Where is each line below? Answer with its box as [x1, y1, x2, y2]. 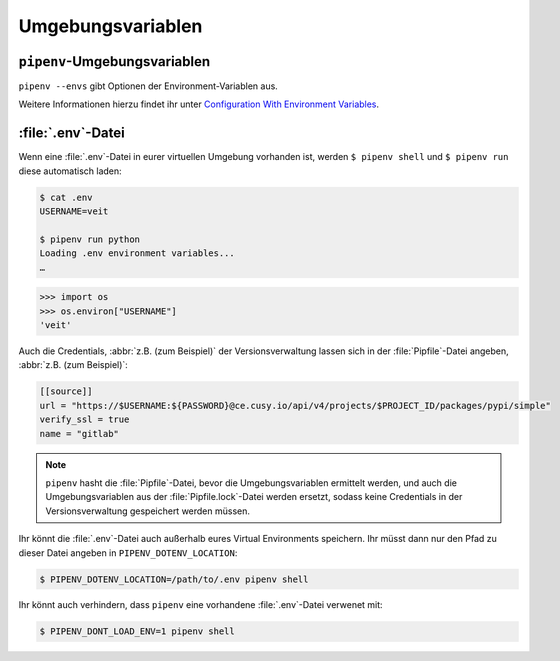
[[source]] [39, 386, 93, 397]
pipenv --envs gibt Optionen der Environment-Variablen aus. [18, 80, 279, 92]
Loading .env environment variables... [39, 248, 235, 259]
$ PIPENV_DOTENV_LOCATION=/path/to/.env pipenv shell [39, 573, 309, 585]
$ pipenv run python [39, 233, 140, 245]
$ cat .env [39, 191, 93, 203]
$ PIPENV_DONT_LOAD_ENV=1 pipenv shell [39, 626, 235, 637]
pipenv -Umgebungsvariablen [18, 53, 211, 70]
